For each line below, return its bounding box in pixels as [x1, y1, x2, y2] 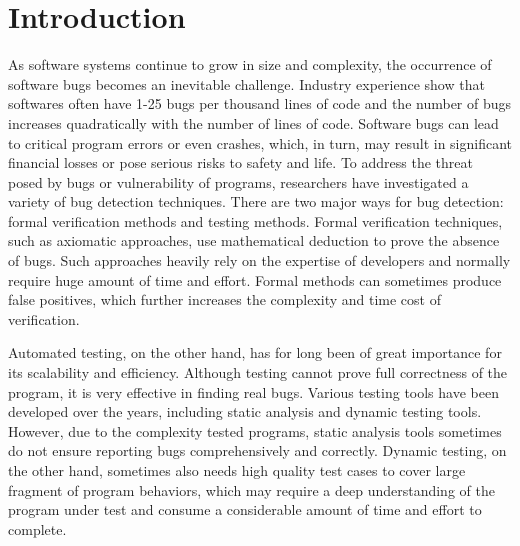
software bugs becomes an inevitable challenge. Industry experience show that [8, 73, 485, 94]
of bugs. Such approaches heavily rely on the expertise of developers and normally [8, 250, 511, 271]
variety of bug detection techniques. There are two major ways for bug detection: [8, 191, 504, 212]
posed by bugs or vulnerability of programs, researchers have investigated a [8, 171, 469, 192]
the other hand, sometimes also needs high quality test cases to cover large [8, 460, 466, 480]
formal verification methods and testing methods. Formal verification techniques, [8, 210, 503, 231]
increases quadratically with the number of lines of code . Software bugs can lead [8, 112, 499, 133]
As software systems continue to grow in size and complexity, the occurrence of [8, 54, 492, 75]
